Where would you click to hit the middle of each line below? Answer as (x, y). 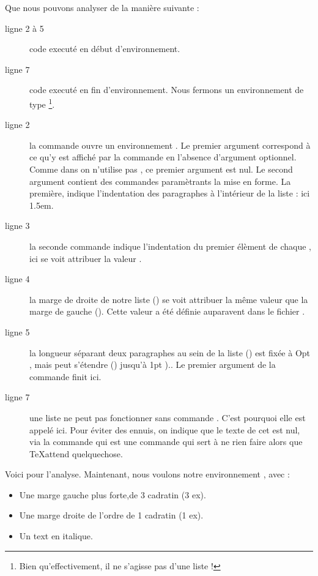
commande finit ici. (65, 376)
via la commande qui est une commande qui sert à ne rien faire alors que (166, 442)
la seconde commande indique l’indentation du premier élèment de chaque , (170, 246)
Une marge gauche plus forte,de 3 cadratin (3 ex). (113, 494)
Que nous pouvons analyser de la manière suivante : (102, 7)
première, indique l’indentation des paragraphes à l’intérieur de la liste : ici (170, 193)
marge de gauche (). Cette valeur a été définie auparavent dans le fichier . (167, 311)
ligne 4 (17, 279)
